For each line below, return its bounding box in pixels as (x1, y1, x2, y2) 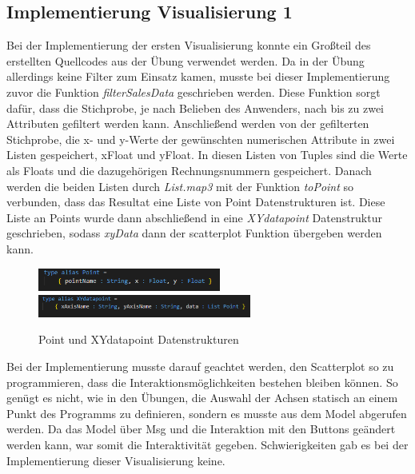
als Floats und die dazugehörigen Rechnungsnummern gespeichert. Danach (6, 161, 372, 178)
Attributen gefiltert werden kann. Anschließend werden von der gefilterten (6, 115, 369, 132)
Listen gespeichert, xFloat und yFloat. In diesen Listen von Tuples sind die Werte (6, 146, 408, 163)
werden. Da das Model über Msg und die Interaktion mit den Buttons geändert (6, 420, 396, 437)
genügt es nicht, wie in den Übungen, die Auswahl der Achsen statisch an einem (6, 389, 398, 406)
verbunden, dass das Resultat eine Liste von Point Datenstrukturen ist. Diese (6, 193, 385, 210)
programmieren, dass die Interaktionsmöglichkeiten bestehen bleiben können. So (6, 373, 398, 390)
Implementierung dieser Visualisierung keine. (6, 452, 225, 468)
